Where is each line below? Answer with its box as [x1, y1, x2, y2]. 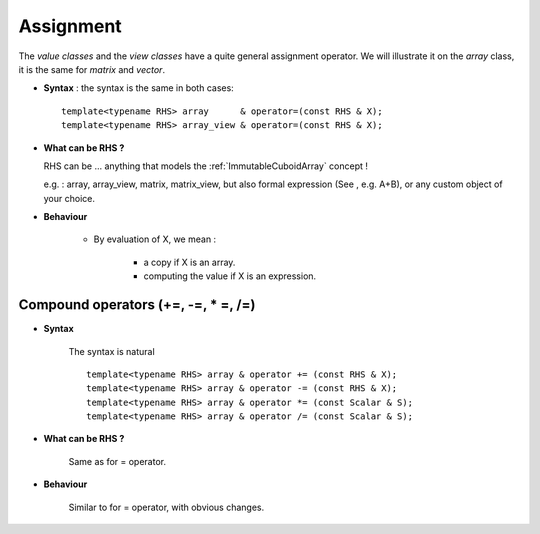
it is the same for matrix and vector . [18, 63, 165, 75]
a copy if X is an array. [143, 256, 236, 268]
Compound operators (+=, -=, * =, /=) [18, 296, 256, 314]
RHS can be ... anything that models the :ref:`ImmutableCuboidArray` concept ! [43, 160, 369, 172]
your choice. [43, 192, 95, 204]
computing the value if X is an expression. [143, 270, 317, 282]
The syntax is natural [68, 345, 155, 357]
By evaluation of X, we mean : [93, 233, 217, 245]
